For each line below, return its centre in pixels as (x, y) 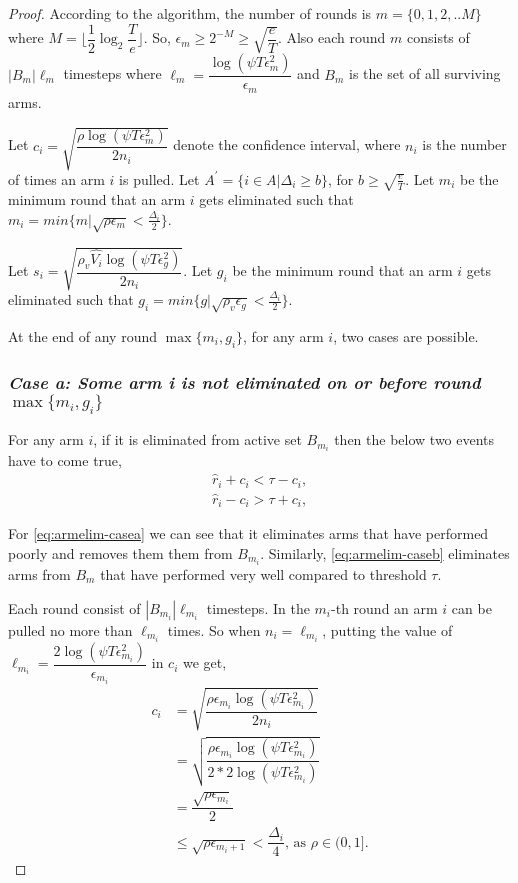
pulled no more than (70, 629)
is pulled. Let (159, 178)
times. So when (214, 629)
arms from (39, 573)
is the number (464, 144)
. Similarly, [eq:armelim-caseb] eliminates (385, 552)
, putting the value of (387, 629)
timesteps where (112, 73)
